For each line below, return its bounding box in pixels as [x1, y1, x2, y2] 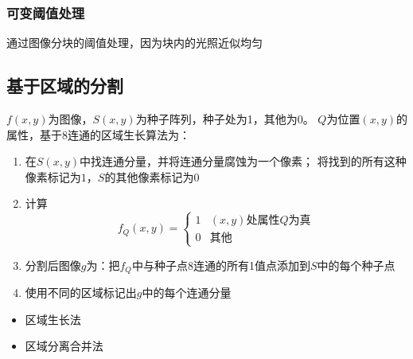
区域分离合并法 [25, 338, 103, 354]
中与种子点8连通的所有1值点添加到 [131, 256, 310, 273]
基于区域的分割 [6, 73, 123, 98]
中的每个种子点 [317, 256, 395, 273]
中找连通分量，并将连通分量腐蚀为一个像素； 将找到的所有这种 [79, 153, 407, 170]
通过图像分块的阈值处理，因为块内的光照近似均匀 [6, 34, 263, 51]
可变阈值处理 [6, 2, 85, 22]
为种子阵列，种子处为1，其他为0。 [135, 111, 314, 127]
